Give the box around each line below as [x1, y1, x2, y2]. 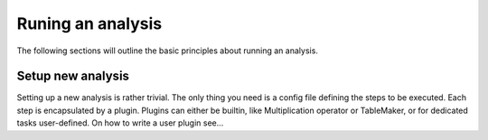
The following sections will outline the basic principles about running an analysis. [16, 45, 318, 56]
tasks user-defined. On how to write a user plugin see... [16, 117, 224, 128]
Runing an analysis [16, 14, 163, 33]
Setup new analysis [16, 69, 130, 84]
